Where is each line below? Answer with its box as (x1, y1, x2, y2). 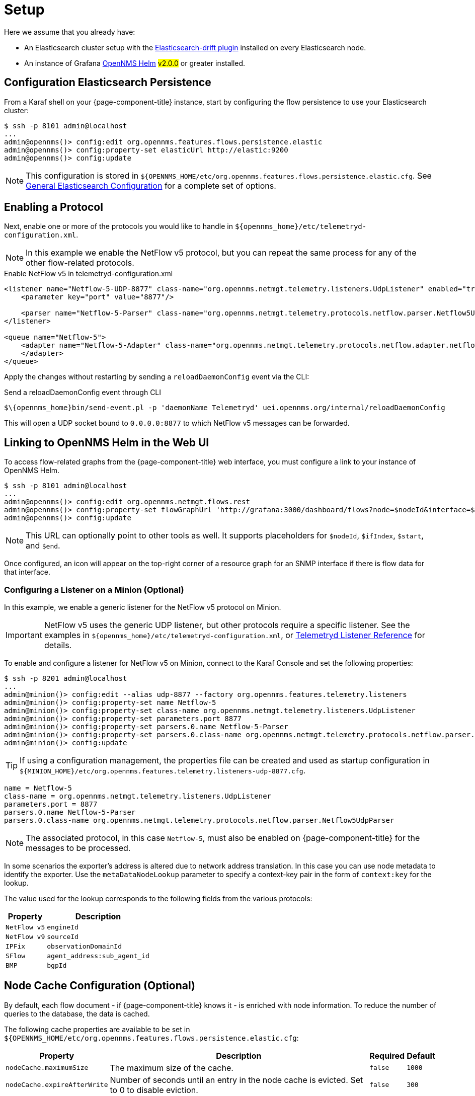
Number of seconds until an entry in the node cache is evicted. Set (110, 1074, 363, 1085)
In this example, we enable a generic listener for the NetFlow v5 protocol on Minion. (4, 603, 281, 612)
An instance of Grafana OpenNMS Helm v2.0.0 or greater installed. (24, 58, 246, 67)
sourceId (47, 933, 78, 941)
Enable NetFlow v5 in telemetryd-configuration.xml (4, 269, 173, 278)
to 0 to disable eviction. (110, 1084, 198, 1095)
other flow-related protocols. (26, 258, 134, 268)
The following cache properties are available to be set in (4, 1025, 190, 1034)
